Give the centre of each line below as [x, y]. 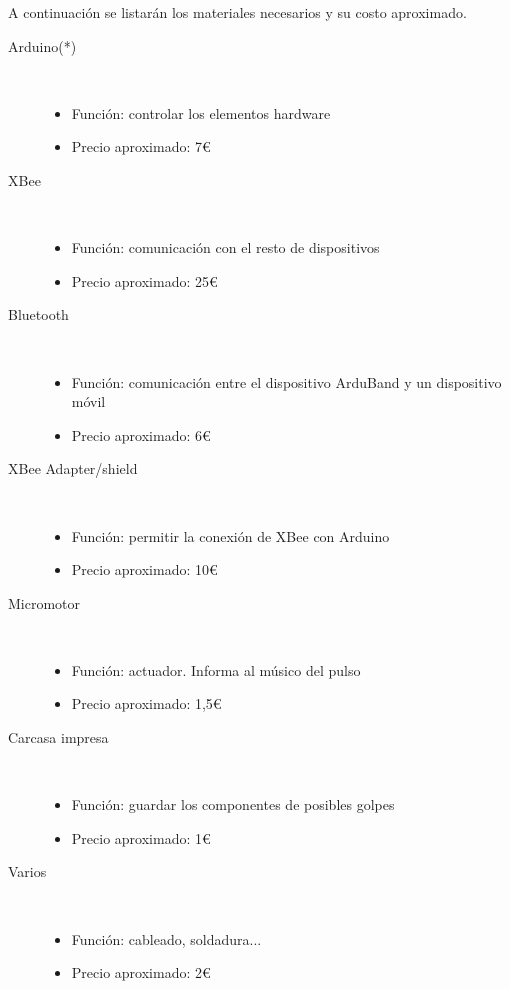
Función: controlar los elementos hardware [201, 112]
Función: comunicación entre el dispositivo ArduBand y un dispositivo [286, 381]
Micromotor [44, 602]
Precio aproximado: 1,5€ [146, 703]
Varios [27, 871]
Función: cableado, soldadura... [166, 938]
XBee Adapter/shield [73, 468]
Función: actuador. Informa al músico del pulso [216, 669]
